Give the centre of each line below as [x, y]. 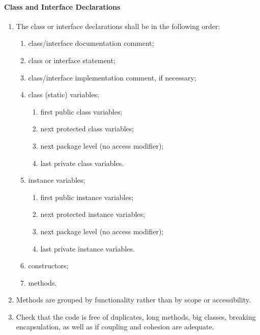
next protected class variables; [87, 129]
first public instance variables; [87, 197]
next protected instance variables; [93, 214]
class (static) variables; [64, 94]
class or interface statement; [72, 60]
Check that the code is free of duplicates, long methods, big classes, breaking [136, 316]
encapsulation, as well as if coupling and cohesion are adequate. [115, 327]
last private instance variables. [88, 248]
